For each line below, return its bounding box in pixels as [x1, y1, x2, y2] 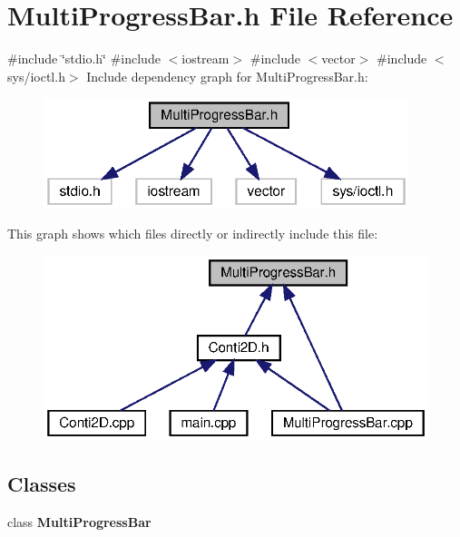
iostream [181, 49, 230, 68]
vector [321, 49, 356, 68]
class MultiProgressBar [7, 512, 152, 531]
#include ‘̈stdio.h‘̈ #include [7, 49, 161, 68]
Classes [7, 469, 76, 497]
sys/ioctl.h [7, 66, 65, 85]
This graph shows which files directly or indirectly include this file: [7, 224, 378, 243]
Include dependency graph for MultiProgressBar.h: [86, 66, 368, 85]
